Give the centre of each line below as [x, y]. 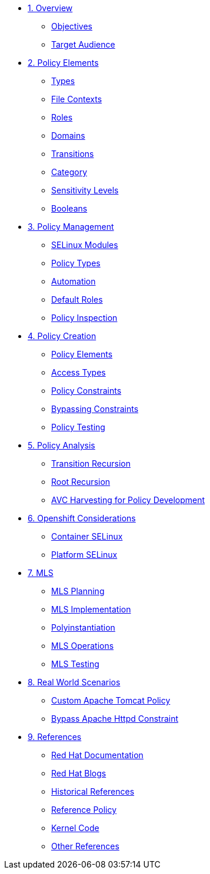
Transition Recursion [91, 463]
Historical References [93, 791]
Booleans [69, 208]
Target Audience [83, 44]
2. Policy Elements [63, 63]
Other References [85, 846]
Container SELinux [87, 536]
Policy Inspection [84, 318]
